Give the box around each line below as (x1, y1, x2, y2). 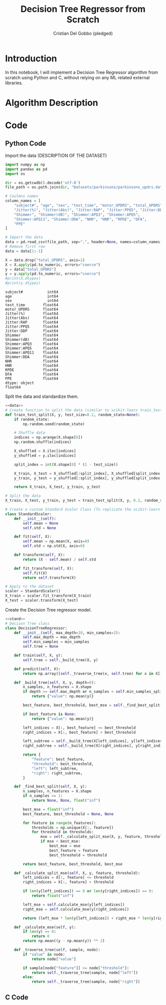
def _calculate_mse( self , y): (14, 924, 77, 930)
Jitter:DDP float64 (5, 329, 58, 334)
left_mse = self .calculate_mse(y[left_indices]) (23, 902, 125, 907)
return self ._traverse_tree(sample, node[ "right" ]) (31, 979, 140, 984)
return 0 (31, 934, 50, 939)
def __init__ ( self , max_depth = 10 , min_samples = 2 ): (14, 630, 121, 635)
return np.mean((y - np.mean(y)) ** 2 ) (23, 939, 105, 944)
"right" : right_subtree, (31, 770, 83, 775)
